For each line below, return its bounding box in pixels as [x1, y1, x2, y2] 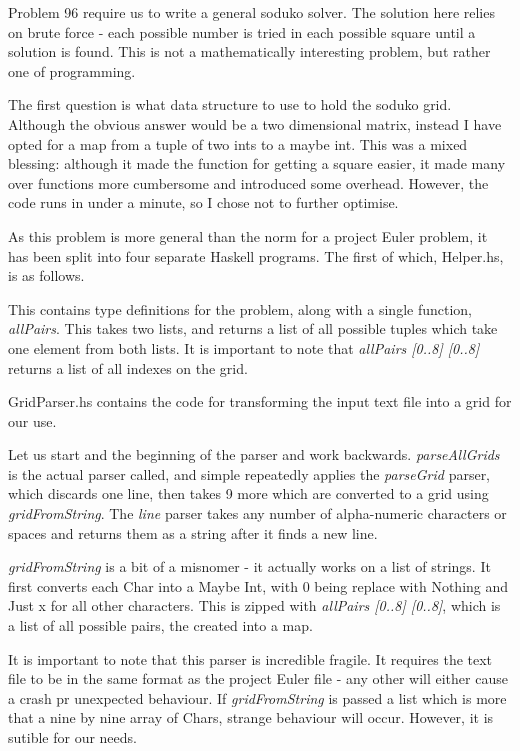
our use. [8, 410, 57, 431]
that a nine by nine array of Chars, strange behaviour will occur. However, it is [8, 707, 494, 728]
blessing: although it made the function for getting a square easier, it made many [8, 153, 506, 174]
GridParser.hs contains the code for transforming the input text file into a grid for [8, 391, 512, 412]
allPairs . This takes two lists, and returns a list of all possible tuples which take [8, 318, 498, 339]
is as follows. [8, 265, 85, 286]
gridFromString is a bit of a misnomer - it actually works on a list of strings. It [8, 556, 491, 577]
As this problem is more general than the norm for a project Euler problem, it [8, 225, 488, 246]
